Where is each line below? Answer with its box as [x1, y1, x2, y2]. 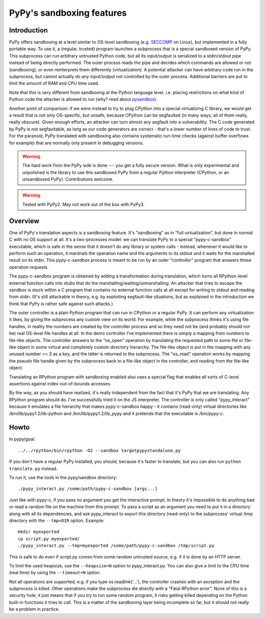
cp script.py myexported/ [18, 536, 80, 541]
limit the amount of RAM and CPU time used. [9, 80, 100, 86]
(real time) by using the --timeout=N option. [9, 570, 101, 576]
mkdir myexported [18, 529, 59, 535]
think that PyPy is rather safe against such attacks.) [9, 301, 113, 307]
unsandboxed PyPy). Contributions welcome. [22, 176, 114, 182]
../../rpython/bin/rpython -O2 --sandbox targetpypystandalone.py [18, 448, 181, 453]
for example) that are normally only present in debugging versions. [9, 140, 144, 146]
